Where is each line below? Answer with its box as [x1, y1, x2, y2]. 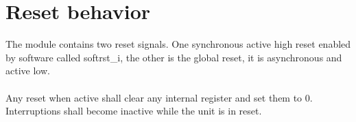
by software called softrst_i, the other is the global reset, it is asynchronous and [5, 50, 342, 64]
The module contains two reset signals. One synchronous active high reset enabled [5, 37, 351, 51]
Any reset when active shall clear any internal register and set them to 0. [5, 90, 313, 104]
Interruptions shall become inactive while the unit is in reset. [5, 104, 262, 118]
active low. [5, 63, 50, 78]
